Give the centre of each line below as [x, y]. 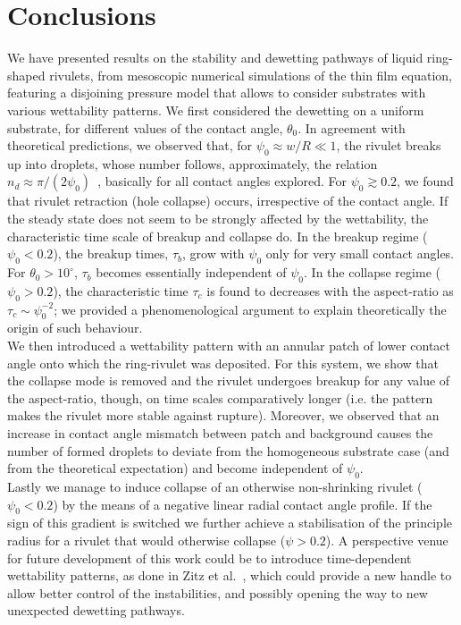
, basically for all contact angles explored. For [222, 181]
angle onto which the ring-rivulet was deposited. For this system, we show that [223, 363]
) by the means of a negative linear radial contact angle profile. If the [243, 504]
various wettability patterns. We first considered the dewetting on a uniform [216, 110]
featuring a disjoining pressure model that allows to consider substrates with [217, 93]
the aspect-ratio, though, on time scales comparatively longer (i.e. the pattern [220, 397]
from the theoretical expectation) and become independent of [175, 468]
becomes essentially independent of [191, 272]
